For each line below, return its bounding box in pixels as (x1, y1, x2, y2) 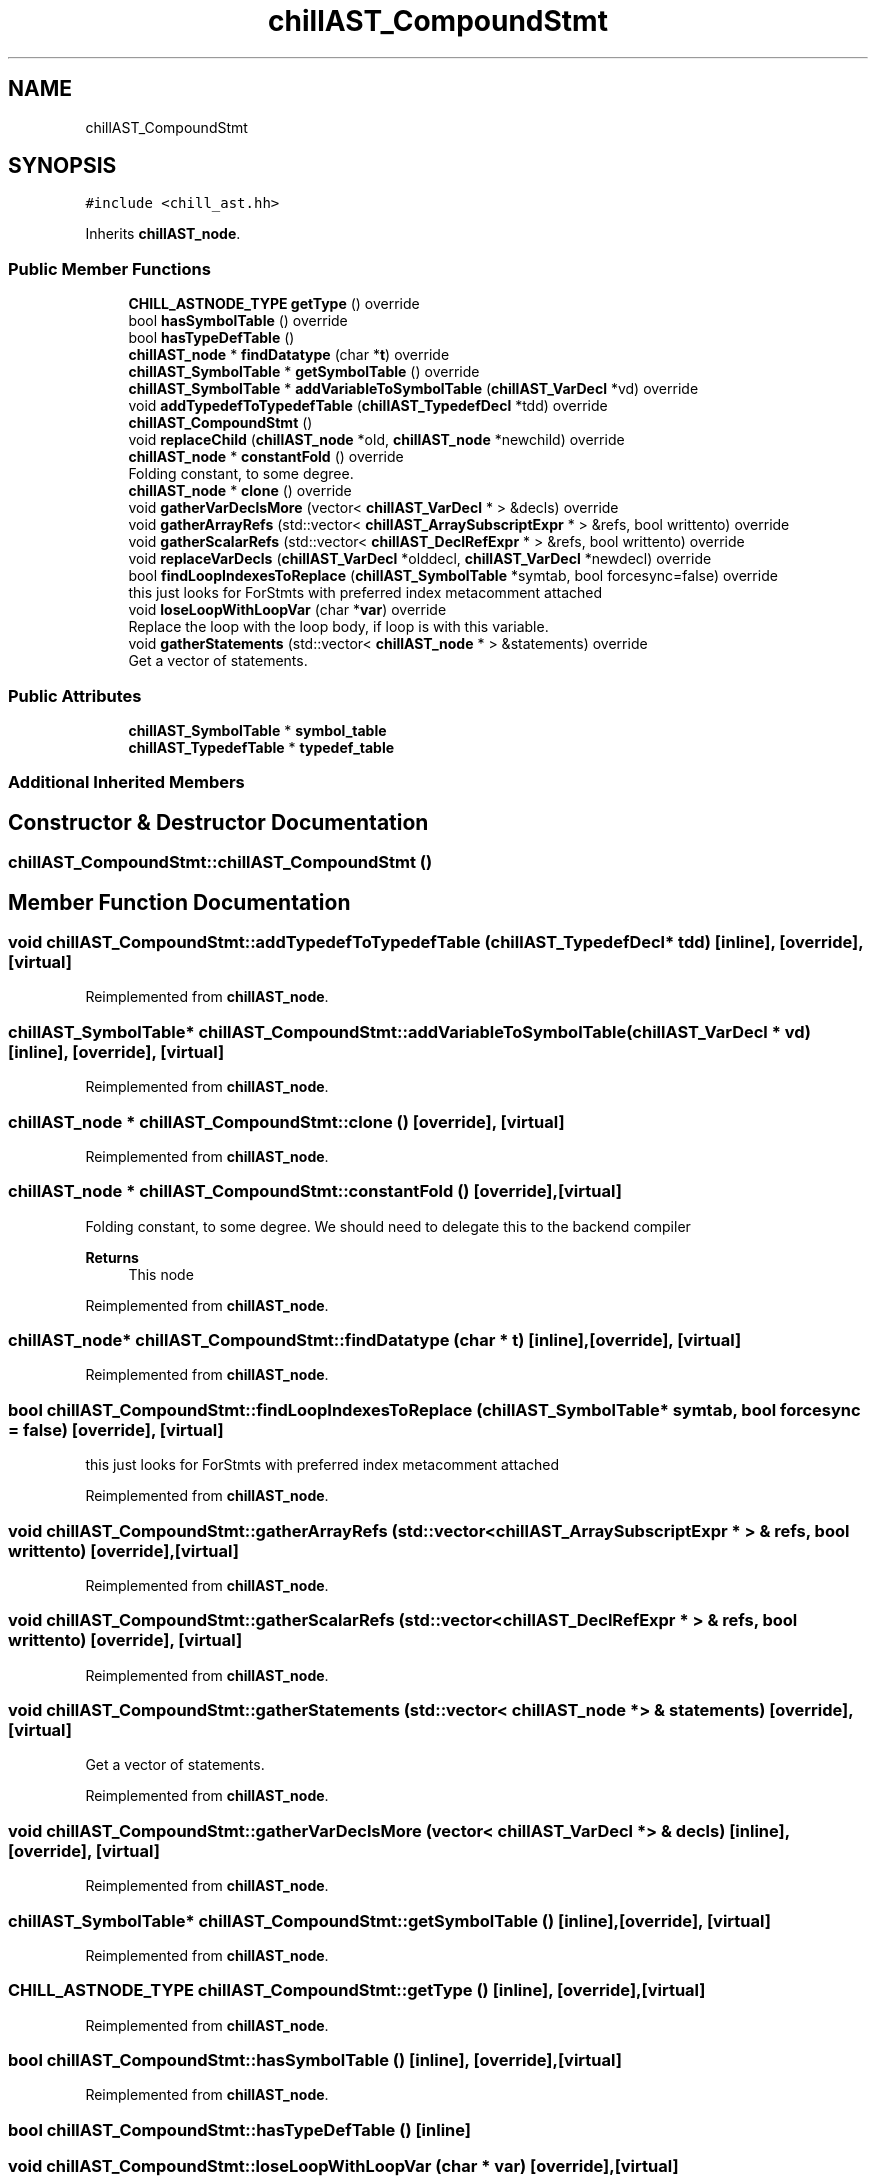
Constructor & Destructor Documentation (8, 809, 429, 835)
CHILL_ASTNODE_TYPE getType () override (128, 295, 420, 313)
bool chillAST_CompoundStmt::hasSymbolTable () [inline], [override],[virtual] (8, 2050, 622, 2070)
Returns (85, 1248, 139, 1266)
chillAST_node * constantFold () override (128, 448, 404, 466)
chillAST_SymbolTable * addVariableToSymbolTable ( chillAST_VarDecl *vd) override (128, 380, 699, 398)
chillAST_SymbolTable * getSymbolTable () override (128, 363, 480, 381)
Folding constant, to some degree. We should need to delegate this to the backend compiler (85, 1217, 691, 1235)
